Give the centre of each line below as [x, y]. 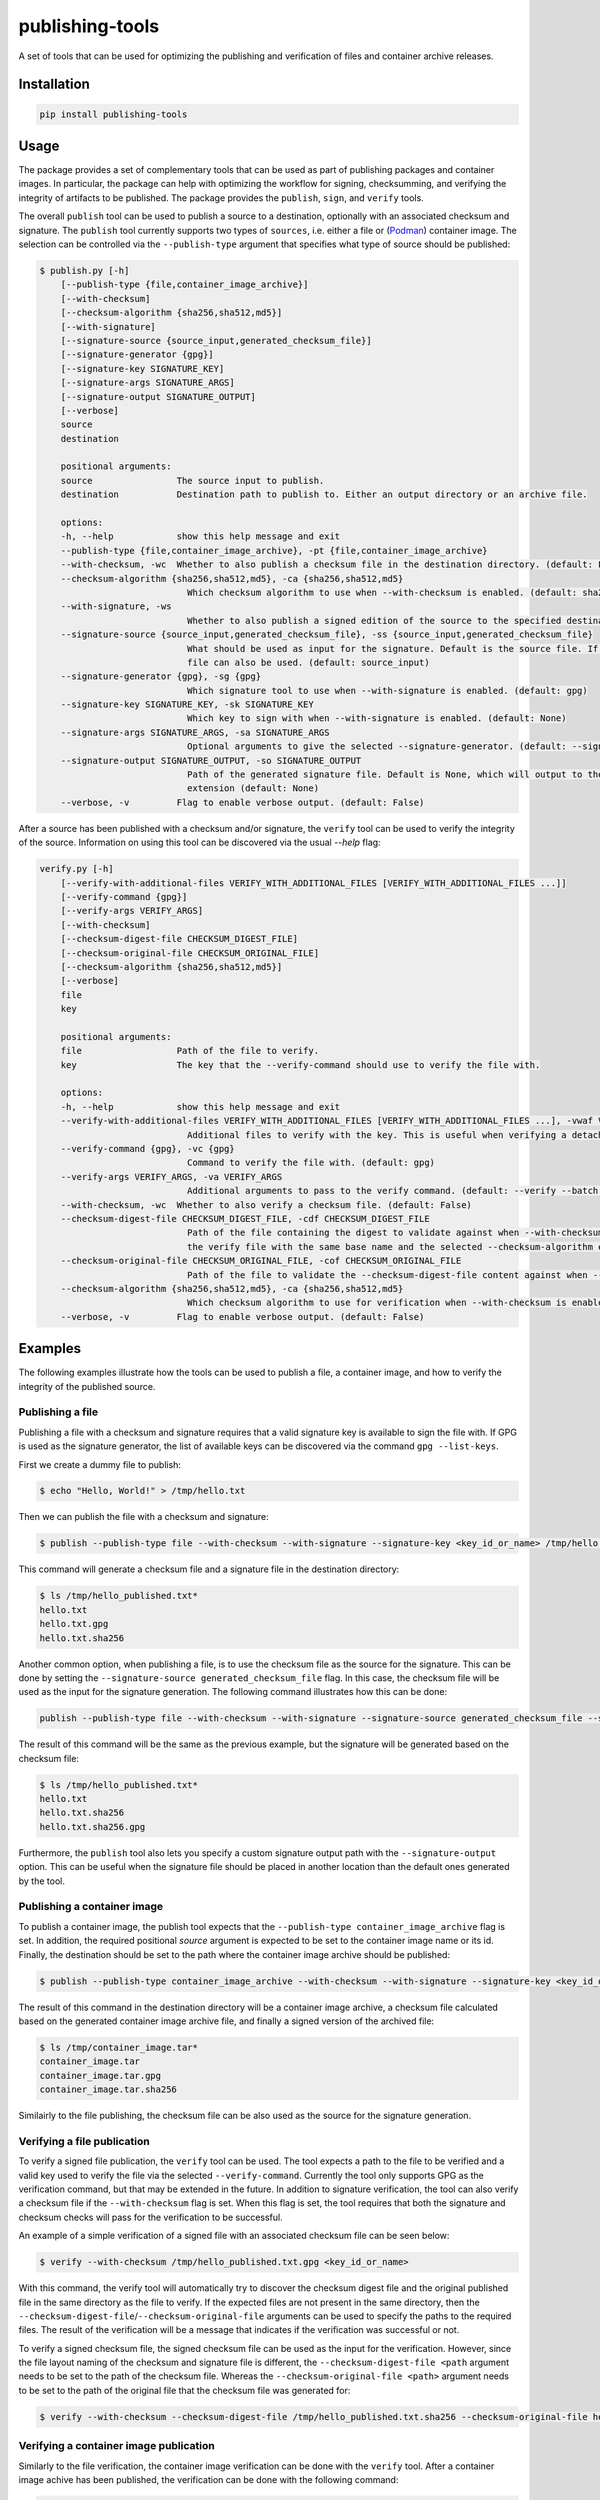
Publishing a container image [91, 1907]
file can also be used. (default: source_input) [308, 662]
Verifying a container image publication [116, 2446]
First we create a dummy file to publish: [100, 1464]
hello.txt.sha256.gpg [92, 1826]
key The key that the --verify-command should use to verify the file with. [300, 1064]
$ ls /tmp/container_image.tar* [119, 2047]
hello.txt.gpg [74, 1624]
